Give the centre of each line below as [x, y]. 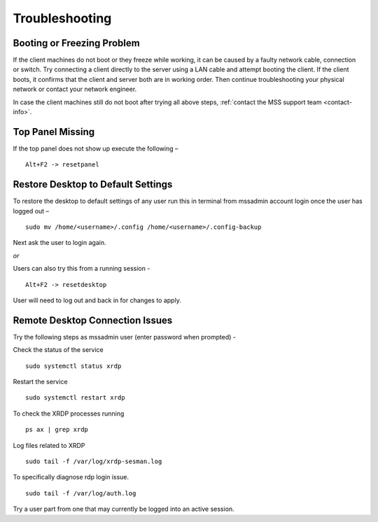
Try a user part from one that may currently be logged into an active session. [124, 509]
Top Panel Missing [54, 132]
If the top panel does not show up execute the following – [96, 148]
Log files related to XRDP [49, 445]
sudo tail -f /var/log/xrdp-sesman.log [94, 461]
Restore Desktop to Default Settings [93, 184]
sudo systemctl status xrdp [73, 366]
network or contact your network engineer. [75, 89]
